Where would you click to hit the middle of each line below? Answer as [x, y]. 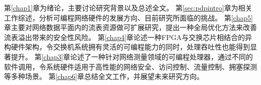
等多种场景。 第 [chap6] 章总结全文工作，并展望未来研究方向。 [104, 76]
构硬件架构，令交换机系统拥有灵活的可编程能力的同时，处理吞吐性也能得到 [127, 47]
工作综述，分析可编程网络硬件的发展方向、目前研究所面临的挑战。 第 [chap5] [128, 17]
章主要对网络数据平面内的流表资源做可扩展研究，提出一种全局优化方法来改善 [130, 27]
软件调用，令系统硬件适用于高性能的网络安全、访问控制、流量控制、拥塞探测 [130, 66]
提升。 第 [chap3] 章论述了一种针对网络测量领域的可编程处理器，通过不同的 [132, 56]
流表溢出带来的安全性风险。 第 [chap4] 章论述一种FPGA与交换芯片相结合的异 [128, 37]
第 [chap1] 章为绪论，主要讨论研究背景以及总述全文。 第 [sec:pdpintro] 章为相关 [128, 7]
